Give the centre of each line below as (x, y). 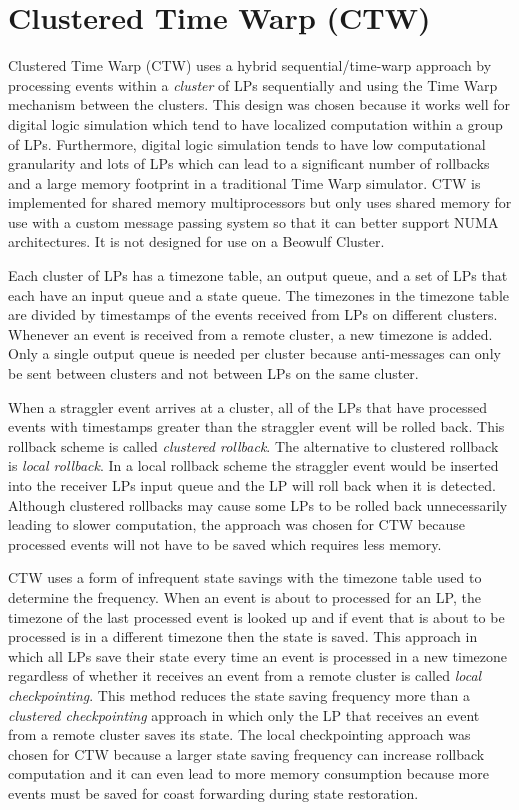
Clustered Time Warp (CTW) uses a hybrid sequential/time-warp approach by (250, 65)
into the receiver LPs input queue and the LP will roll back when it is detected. (252, 485)
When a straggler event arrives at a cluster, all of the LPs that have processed (247, 406)
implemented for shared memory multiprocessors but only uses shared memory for (260, 202)
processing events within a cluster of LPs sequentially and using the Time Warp (253, 84)
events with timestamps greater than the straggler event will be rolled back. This (256, 426)
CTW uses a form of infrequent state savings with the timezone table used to (245, 577)
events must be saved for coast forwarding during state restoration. (213, 792)
